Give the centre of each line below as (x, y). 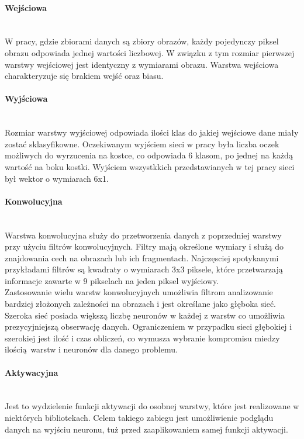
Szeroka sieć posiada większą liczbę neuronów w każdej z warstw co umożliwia (145, 315)
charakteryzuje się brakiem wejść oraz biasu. (84, 76)
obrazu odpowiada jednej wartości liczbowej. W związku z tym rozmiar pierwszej (150, 52)
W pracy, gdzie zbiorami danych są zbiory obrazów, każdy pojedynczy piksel (142, 41)
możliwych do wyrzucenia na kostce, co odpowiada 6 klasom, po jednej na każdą (149, 155)
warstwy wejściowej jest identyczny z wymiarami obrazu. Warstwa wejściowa (142, 64)
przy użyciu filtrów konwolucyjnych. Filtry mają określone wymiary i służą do (144, 246)
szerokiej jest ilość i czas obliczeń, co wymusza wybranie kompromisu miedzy (142, 338)
